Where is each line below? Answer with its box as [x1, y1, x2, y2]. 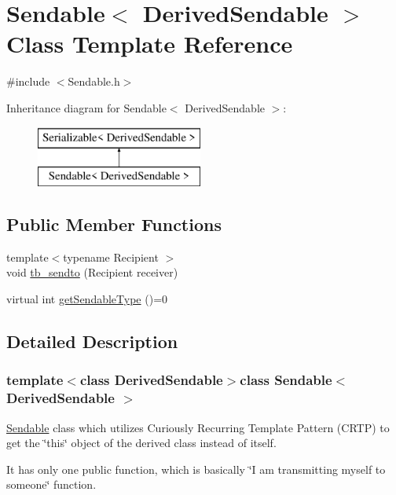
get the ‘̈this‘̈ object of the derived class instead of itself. [6, 434, 277, 451]
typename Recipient [63, 248, 159, 265]
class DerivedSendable [79, 370, 223, 390]
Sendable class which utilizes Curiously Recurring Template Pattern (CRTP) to [6, 419, 390, 435]
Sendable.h [68, 73, 120, 90]
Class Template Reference [6, 27, 293, 60]
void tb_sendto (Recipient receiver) [6, 264, 178, 280]
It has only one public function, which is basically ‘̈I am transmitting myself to [6, 460, 386, 477]
